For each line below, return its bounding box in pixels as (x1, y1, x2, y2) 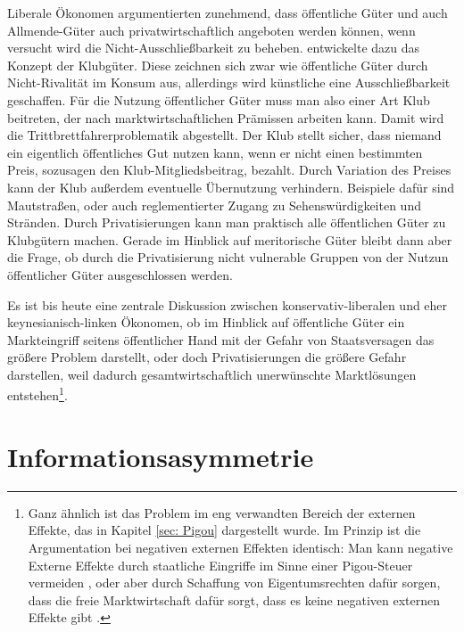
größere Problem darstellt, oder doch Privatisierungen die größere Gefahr (7, 348, 407, 366)
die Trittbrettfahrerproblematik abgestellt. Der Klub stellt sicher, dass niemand (7, 126, 442, 144)
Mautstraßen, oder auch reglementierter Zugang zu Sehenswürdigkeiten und (7, 195, 421, 214)
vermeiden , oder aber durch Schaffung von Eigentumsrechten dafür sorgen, (28, 573, 441, 592)
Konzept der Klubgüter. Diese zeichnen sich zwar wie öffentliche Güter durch (7, 55, 428, 74)
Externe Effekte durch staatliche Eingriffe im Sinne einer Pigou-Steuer (28, 555, 413, 574)
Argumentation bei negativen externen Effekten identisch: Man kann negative (28, 538, 453, 557)
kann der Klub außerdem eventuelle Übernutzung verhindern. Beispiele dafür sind (7, 177, 455, 196)
